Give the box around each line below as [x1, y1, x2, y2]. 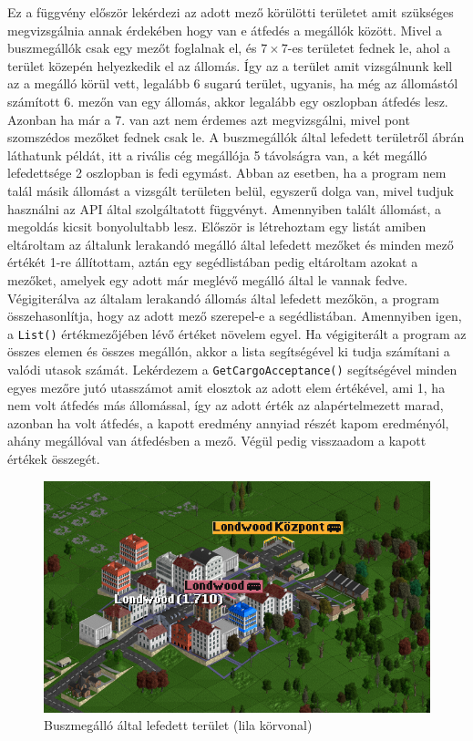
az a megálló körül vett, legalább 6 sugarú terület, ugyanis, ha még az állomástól [7, 74, 458, 93]
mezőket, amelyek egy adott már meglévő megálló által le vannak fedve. [7, 270, 408, 289]
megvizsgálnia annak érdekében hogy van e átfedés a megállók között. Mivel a [7, 20, 442, 39]
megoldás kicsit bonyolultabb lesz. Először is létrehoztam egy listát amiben [7, 217, 427, 236]
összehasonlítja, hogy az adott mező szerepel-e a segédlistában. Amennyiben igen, [7, 306, 462, 325]
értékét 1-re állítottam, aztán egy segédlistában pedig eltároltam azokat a [7, 252, 418, 272]
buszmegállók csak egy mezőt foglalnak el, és [7, 38, 257, 57]
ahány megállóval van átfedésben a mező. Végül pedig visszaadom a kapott [7, 431, 427, 450]
